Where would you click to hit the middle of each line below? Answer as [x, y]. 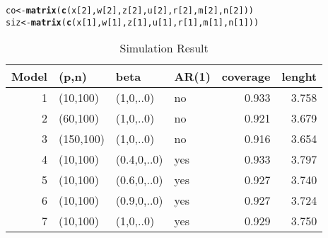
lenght [299, 76]
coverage [246, 76]
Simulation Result [164, 48]
